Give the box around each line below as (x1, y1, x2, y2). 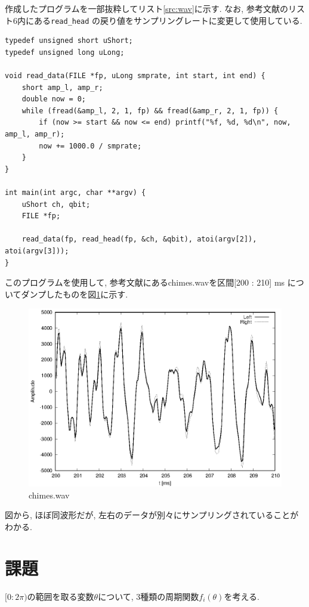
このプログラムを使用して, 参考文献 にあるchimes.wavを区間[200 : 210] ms (5, 276, 285, 289)
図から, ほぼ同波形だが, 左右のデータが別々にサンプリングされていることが (5, 509, 299, 521)
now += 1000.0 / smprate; (39, 141, 142, 150)
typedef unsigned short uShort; (5, 36, 133, 45)
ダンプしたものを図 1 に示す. (21, 287, 128, 300)
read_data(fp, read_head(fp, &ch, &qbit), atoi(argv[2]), (21, 235, 257, 244)
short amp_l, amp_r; (21, 83, 103, 92)
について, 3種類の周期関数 (98, 590, 199, 602)
